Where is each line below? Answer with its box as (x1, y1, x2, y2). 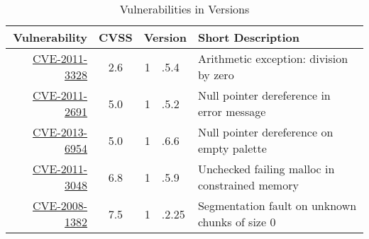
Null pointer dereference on (197, 124, 334, 140)
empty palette (197, 140, 267, 156)
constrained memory (197, 177, 299, 193)
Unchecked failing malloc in (197, 161, 335, 177)
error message (197, 103, 266, 119)
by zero (197, 66, 234, 83)
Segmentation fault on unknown (197, 197, 357, 214)
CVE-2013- (32, 124, 88, 140)
